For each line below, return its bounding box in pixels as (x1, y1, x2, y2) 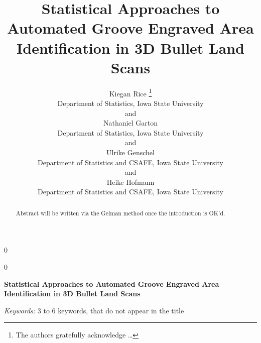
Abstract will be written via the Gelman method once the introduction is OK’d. (16, 208, 225, 217)
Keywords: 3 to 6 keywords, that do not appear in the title (4, 305, 184, 315)
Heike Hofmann (106, 176, 155, 187)
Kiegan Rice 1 (109, 86, 152, 98)
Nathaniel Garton (103, 118, 158, 128)
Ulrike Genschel (106, 147, 155, 157)
